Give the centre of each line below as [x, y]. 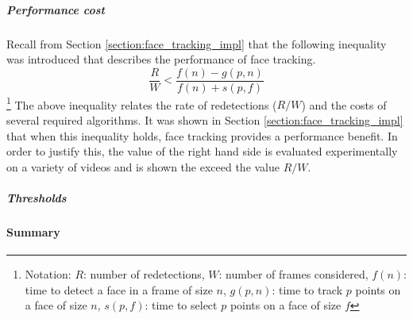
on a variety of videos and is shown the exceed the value [143, 166]
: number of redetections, [144, 274]
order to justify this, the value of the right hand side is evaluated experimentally [202, 151]
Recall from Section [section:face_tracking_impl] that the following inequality [197, 43]
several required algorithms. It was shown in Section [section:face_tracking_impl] [205, 120]
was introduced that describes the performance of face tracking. [161, 59]
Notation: [48, 274]
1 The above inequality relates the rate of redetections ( [142, 103]
